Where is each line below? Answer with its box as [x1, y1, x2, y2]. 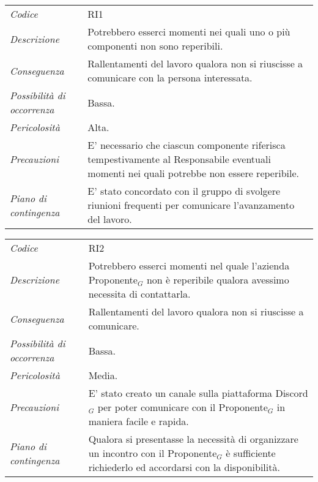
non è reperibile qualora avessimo [146, 273, 289, 287]
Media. [88, 368, 118, 382]
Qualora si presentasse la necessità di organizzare [88, 432, 298, 446]
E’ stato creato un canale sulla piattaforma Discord [88, 386, 308, 400]
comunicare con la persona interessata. [87, 70, 253, 85]
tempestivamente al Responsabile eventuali [87, 152, 271, 166]
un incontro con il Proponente [88, 446, 217, 460]
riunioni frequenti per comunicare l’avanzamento [87, 198, 295, 212]
